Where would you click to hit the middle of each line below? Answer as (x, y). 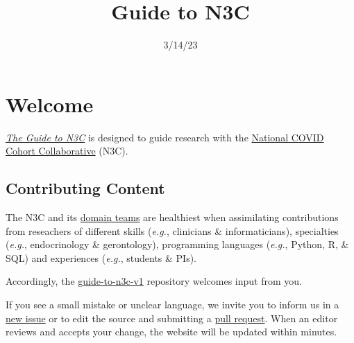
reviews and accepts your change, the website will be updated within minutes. (171, 332)
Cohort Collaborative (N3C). (67, 151)
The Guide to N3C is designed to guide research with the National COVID (165, 137)
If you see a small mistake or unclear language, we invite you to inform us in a (172, 305)
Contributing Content (85, 188)
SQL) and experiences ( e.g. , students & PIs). (101, 257)
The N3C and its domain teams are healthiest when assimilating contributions (172, 217)
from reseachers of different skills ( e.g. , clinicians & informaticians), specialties (172, 230)
